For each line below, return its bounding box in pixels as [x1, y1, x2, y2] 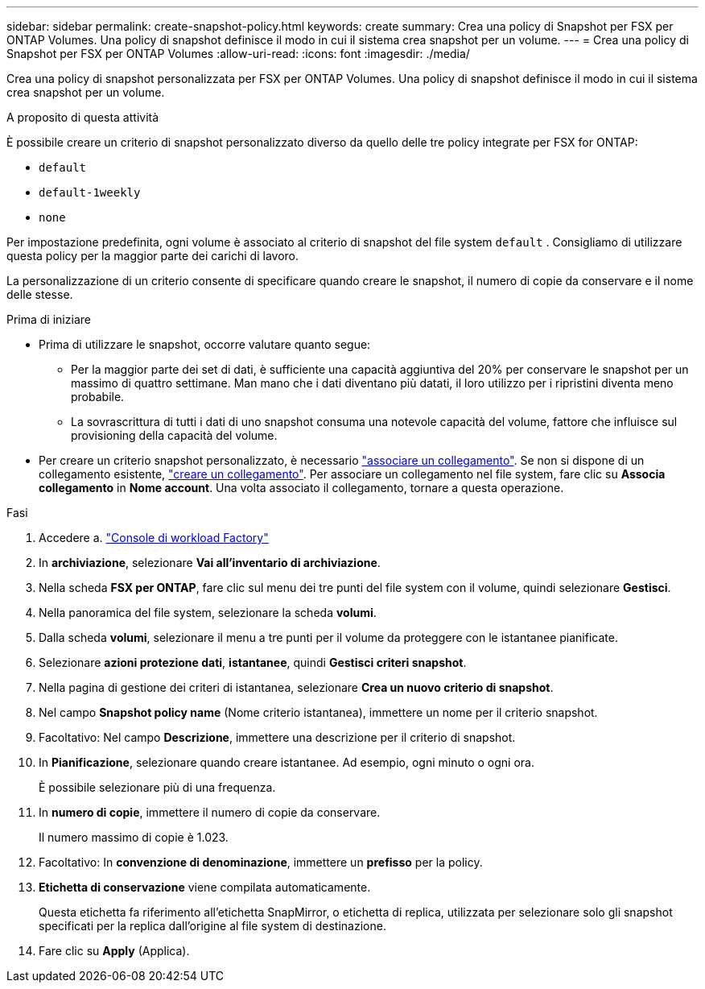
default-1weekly [39, 186, 141, 199]
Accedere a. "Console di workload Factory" [39, 531, 269, 544]
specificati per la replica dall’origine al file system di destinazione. [39, 919, 386, 933]
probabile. [71, 390, 125, 403]
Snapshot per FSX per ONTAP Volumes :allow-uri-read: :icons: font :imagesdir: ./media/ [6, 47, 470, 60]
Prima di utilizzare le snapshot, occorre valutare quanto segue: [39, 337, 371, 351]
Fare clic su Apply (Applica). [39, 944, 190, 958]
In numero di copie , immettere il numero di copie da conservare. [39, 805, 381, 819]
